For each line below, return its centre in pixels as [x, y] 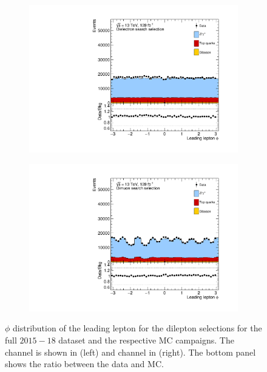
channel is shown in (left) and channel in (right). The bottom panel [130, 352]
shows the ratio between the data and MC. [84, 364]
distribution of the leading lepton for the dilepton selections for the [137, 328]
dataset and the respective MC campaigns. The [146, 340]
